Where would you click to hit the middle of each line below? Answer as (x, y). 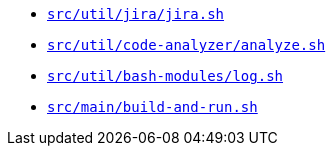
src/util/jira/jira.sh (136, 14)
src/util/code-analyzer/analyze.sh (186, 45)
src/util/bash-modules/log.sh (165, 76)
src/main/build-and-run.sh (152, 107)
